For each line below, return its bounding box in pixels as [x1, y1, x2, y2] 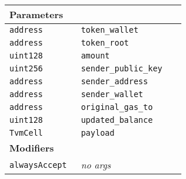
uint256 [9, 64, 43, 73]
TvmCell [9, 128, 43, 137]
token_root [81, 38, 129, 47]
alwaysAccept [9, 160, 67, 170]
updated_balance [81, 115, 153, 125]
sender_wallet [81, 89, 143, 99]
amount [81, 51, 110, 60]
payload [81, 128, 115, 137]
